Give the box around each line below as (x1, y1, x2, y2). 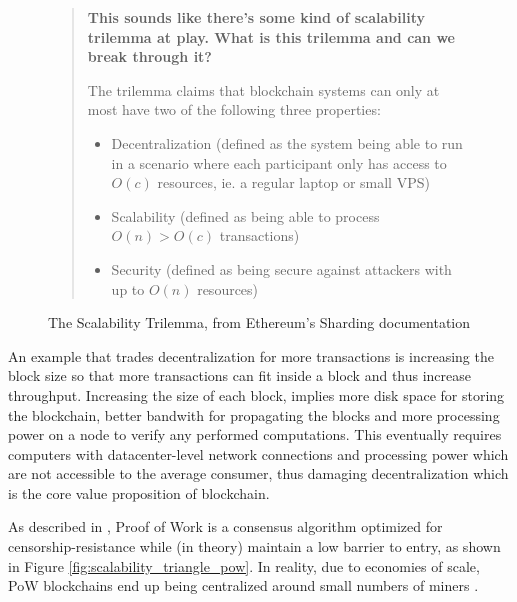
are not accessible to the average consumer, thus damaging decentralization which (8, 463, 509, 484)
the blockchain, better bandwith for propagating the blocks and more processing (8, 404, 500, 425)
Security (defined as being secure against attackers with (111, 258, 452, 279)
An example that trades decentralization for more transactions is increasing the (8, 345, 494, 366)
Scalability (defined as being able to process (111, 205, 380, 226)
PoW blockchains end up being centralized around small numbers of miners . (8, 575, 479, 596)
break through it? (87, 46, 212, 67)
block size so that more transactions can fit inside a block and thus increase (8, 365, 472, 386)
